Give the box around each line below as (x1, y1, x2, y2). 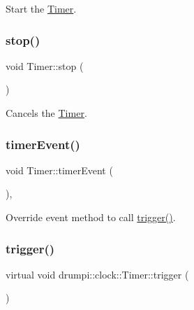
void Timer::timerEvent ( (6, 162, 113, 177)
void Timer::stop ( (6, 58, 84, 73)
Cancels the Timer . (6, 106, 87, 120)
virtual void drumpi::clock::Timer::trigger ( (6, 267, 189, 281)
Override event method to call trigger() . (6, 210, 176, 224)
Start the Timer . (6, 1, 77, 15)
